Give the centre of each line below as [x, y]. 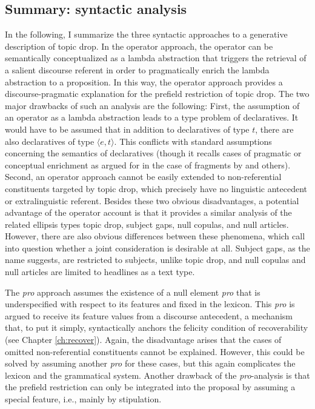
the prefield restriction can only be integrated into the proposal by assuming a [150, 387]
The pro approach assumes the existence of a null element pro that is [133, 292]
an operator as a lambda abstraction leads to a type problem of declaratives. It [152, 117]
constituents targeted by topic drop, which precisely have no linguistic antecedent [156, 188]
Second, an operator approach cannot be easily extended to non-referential [143, 177]
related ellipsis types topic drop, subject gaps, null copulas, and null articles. [147, 224]
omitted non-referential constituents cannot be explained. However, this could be [155, 351]
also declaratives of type [50, 141]
